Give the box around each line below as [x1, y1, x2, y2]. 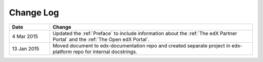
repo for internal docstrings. [73, 48, 137, 55]
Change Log [9, 7, 59, 18]
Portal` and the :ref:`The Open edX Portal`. [53, 36, 150, 43]
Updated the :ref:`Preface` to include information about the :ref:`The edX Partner [53, 30, 237, 37]
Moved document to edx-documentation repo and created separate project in [53, 42, 231, 49]
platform [53, 48, 72, 55]
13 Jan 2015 [12, 45, 39, 52]
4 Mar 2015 [12, 33, 38, 39]
